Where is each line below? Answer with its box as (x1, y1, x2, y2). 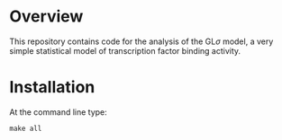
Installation (9, 77, 96, 98)
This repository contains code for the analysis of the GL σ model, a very (9, 36, 274, 47)
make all (9, 124, 42, 133)
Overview (9, 6, 84, 27)
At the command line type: (9, 106, 108, 118)
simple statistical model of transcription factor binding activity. (9, 45, 241, 56)
